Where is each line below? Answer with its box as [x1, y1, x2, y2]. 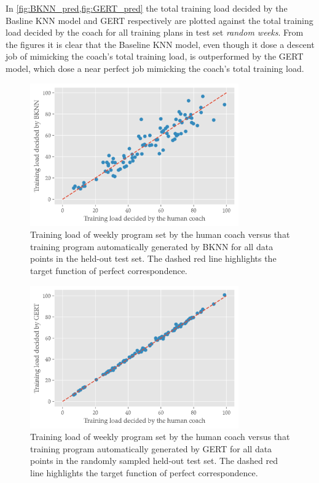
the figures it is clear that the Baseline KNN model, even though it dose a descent [6, 37, 315, 50]
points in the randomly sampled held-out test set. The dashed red [30, 454, 278, 467]
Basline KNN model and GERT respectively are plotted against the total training [6, 14, 313, 26]
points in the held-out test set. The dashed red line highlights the [30, 252, 277, 265]
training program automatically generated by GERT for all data [30, 442, 272, 455]
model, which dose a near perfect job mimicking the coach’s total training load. [6, 61, 304, 74]
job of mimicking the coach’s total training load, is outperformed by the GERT [6, 50, 304, 63]
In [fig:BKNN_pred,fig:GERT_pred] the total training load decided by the [6, 2, 288, 14]
